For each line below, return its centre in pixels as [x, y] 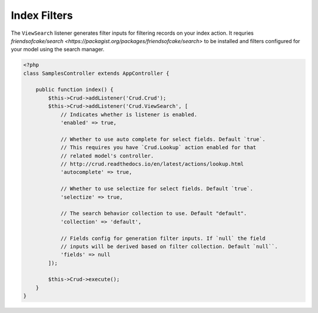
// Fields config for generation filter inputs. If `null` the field [163, 238]
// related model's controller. [107, 156]
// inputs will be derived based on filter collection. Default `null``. [169, 246]
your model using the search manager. [58, 50]
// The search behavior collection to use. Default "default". [154, 213]
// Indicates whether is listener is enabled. [129, 114]
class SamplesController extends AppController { [96, 73]
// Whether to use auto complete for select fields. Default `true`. [163, 139]
